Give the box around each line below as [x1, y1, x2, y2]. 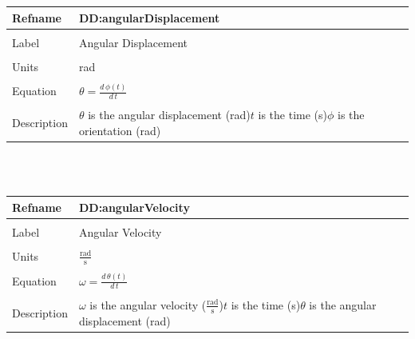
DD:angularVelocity [78, 198, 190, 215]
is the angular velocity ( [89, 296, 207, 313]
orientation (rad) [78, 122, 161, 139]
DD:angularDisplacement [78, 9, 220, 26]
